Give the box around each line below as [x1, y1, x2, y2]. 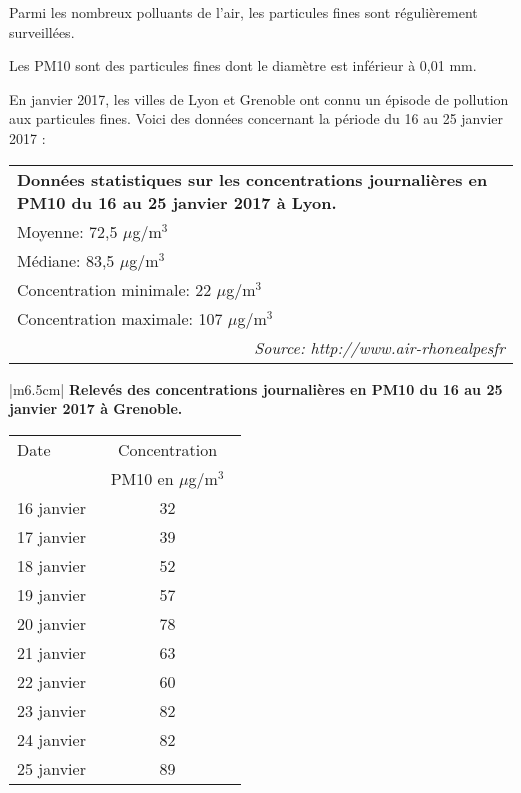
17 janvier [17, 524, 86, 548]
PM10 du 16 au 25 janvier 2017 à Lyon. [17, 190, 337, 214]
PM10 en [110, 466, 174, 490]
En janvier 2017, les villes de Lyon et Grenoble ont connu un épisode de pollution [9, 88, 509, 109]
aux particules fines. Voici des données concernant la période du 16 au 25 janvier [9, 108, 503, 129]
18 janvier [17, 553, 86, 577]
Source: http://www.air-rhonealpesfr [254, 335, 505, 359]
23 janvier [17, 698, 86, 722]
